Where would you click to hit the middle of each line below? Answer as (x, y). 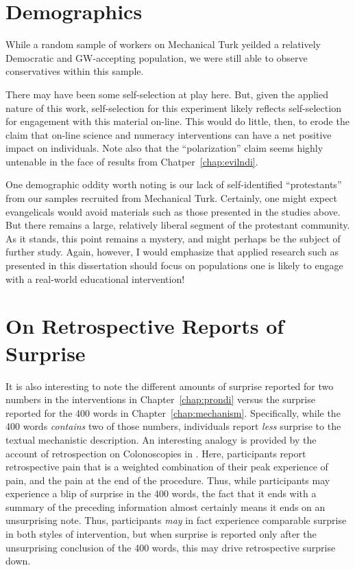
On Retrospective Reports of (145, 326)
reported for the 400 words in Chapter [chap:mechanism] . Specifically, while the (173, 412)
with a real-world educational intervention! (95, 278)
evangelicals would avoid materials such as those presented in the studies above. (173, 211)
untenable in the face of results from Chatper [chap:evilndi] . (132, 161)
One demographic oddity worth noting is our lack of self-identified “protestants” (174, 184)
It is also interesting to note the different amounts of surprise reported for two (170, 386)
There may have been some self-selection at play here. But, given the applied (167, 94)
